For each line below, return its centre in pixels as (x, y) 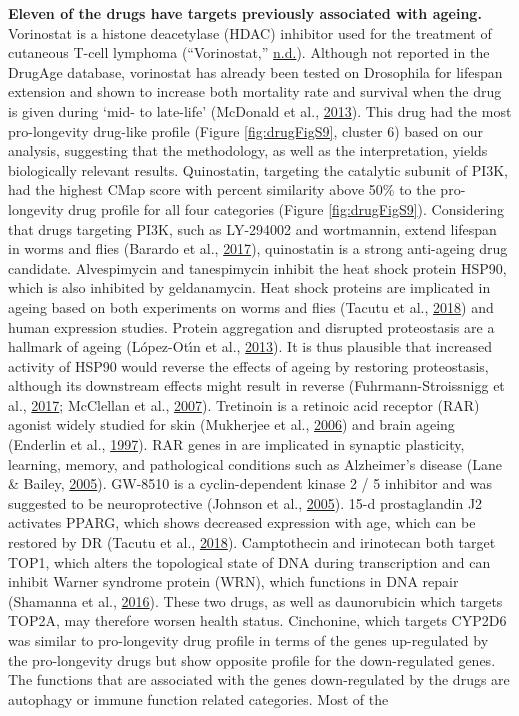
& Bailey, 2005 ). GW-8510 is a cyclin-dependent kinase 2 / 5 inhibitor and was (250, 483)
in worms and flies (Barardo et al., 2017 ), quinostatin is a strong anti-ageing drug (258, 248)
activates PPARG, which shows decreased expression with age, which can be (242, 522)
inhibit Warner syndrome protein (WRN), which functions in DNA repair (233, 581)
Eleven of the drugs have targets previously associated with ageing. (245, 13)
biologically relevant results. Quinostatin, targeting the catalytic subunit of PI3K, (258, 169)
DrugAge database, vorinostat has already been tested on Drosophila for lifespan (255, 71)
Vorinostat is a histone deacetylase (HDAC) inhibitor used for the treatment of (250, 32)
